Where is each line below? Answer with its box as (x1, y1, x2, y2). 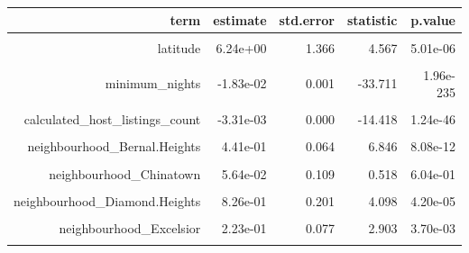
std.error (279, 10, 335, 29)
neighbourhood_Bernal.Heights (27, 137, 201, 156)
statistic (346, 10, 398, 29)
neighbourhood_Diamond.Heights (14, 191, 201, 210)
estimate (213, 10, 267, 29)
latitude (157, 38, 201, 57)
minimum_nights (105, 74, 201, 93)
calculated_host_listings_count (23, 110, 201, 129)
